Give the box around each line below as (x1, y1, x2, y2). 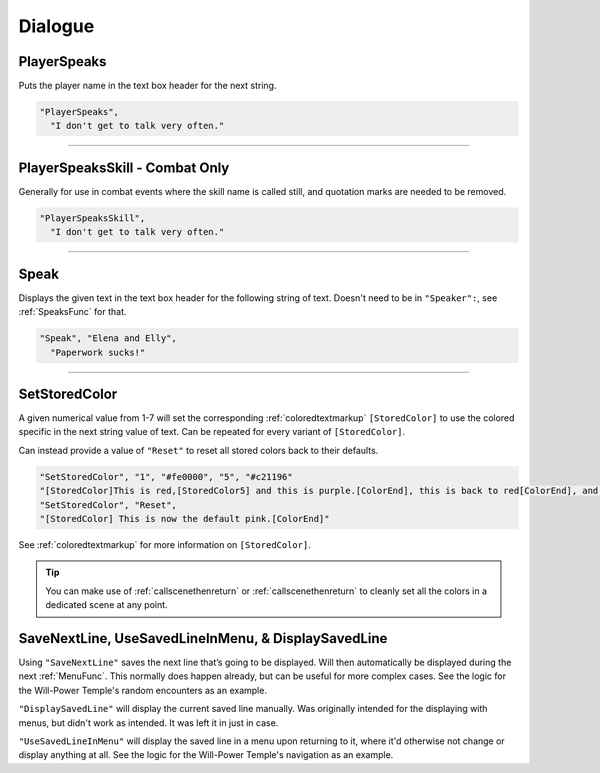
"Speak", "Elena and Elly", (39, 333, 177, 344)
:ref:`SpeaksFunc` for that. (18, 306, 127, 318)
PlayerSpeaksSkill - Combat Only (18, 159, 230, 176)
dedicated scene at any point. (45, 599, 169, 611)
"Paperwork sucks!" (50, 346, 146, 358)
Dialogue (18, 15, 95, 37)
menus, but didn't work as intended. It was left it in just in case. (18, 716, 279, 729)
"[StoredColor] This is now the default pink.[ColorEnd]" (39, 513, 330, 525)
